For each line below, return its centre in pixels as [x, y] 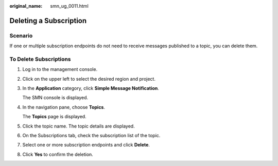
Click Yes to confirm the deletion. [58, 154]
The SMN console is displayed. [55, 98]
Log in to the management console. [60, 69]
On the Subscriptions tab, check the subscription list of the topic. [91, 136]
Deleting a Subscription [48, 21]
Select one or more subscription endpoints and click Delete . [86, 145]
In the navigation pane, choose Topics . [64, 107]
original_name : [26, 6]
